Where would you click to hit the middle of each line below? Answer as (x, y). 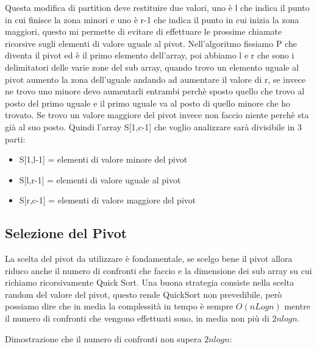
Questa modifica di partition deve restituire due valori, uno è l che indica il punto (157, 7)
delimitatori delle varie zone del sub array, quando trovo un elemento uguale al (152, 67)
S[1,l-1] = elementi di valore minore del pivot (103, 159)
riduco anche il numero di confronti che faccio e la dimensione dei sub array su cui (158, 270)
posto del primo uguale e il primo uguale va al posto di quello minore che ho (148, 103)
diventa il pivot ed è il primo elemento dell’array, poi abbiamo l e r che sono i (150, 55)
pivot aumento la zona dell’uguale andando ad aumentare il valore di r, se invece (155, 79)
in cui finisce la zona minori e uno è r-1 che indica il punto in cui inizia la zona (152, 19)
